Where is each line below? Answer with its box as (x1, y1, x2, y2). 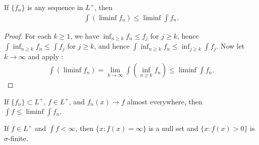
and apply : (28, 51, 64, 61)
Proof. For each (4, 30, 51, 41)
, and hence (94, 41, 130, 51)
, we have (70, 30, 99, 41)
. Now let (216, 41, 245, 51)
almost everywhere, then (127, 96, 202, 106)
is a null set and (148, 123, 198, 133)
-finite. (8, 133, 28, 143)
